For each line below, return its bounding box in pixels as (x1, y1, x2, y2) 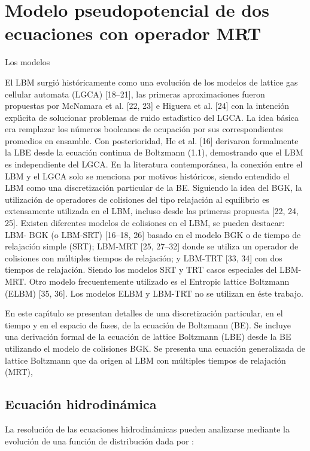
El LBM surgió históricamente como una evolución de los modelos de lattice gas (5, 75, 298, 88)
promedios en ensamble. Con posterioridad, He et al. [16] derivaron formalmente (5, 134, 299, 147)
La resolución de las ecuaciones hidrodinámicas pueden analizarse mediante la (5, 422, 290, 435)
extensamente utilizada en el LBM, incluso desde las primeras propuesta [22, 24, (5, 205, 299, 217)
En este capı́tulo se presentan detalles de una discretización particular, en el (5, 307, 283, 319)
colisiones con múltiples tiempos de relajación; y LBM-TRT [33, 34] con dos (5, 251, 282, 264)
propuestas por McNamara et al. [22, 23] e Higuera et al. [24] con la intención (5, 99, 290, 112)
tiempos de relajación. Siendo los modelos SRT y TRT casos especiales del (5, 263, 277, 276)
